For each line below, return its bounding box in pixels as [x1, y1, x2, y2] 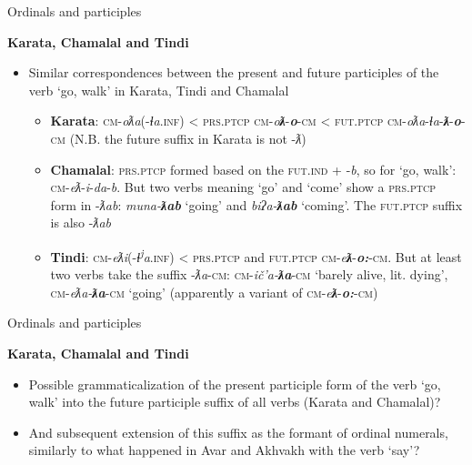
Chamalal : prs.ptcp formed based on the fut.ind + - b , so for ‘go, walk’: [50, 159, 457, 178]
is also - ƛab [50, 213, 112, 232]
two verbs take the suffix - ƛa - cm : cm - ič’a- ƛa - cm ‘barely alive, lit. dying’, [50, 265, 448, 284]
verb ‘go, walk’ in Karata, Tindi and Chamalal [28, 80, 289, 99]
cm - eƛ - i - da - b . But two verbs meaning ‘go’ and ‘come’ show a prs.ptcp [50, 177, 436, 197]
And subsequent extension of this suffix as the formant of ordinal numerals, [28, 422, 448, 441]
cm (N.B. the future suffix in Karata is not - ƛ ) [50, 128, 306, 147]
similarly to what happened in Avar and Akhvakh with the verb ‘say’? [28, 440, 420, 460]
